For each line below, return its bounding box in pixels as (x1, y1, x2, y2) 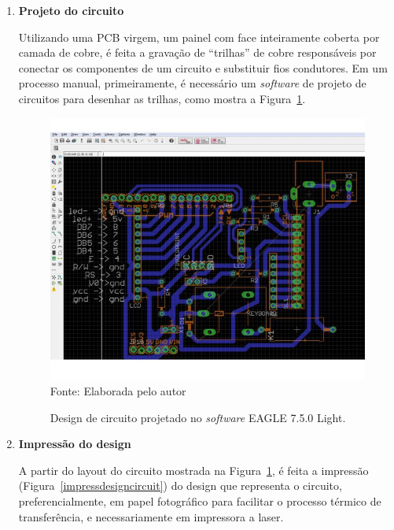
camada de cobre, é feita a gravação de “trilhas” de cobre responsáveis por (18, 44, 377, 61)
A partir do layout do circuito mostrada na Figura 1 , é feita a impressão (18, 461, 369, 478)
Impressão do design (18, 435, 131, 452)
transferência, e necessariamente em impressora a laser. (18, 508, 284, 524)
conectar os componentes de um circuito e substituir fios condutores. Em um (18, 59, 388, 76)
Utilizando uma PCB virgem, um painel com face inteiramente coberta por (18, 28, 380, 45)
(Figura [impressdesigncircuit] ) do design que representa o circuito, (18, 477, 342, 494)
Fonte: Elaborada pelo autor (50, 382, 186, 398)
